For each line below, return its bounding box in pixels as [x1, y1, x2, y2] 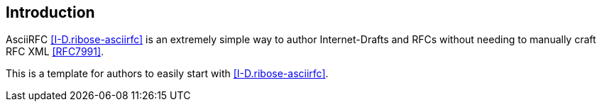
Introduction [6, 4, 95, 21]
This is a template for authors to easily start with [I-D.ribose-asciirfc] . [6, 67, 329, 80]
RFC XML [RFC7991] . [6, 45, 104, 58]
